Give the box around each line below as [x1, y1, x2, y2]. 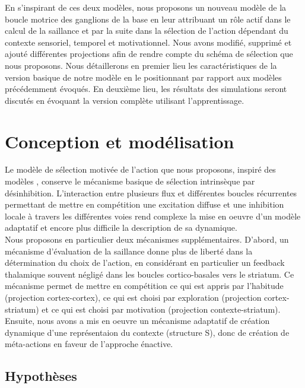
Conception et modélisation [5, 129, 234, 153]
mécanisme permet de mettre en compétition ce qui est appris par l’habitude [5, 279, 284, 292]
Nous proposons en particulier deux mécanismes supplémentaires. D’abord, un [5, 233, 289, 246]
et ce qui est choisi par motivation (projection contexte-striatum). [42, 303, 281, 315]
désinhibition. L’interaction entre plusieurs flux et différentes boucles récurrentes [5, 186, 297, 199]
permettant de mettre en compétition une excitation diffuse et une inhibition [5, 198, 284, 211]
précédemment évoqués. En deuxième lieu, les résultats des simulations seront [5, 82, 287, 95]
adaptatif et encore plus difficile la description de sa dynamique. [5, 221, 237, 234]
